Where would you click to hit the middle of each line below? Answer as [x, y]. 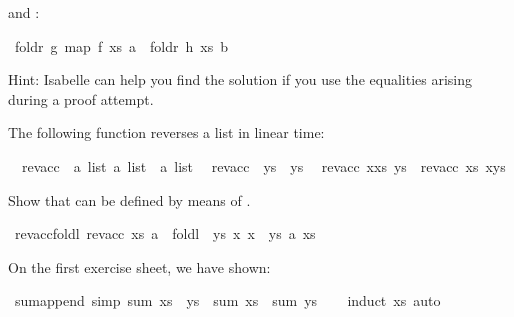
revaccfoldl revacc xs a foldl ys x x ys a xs [165, 233]
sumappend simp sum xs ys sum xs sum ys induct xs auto [227, 300]
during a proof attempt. [81, 98]
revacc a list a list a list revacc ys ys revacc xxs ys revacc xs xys [263, 165]
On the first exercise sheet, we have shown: [139, 266]
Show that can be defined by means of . [129, 199]
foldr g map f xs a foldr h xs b [121, 45]
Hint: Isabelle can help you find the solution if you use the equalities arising [240, 79]
